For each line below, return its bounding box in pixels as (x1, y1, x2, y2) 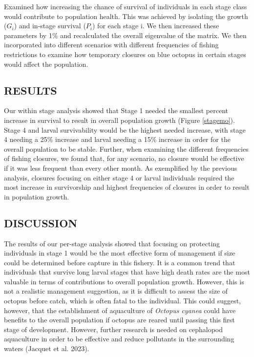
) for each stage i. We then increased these (92, 20, 219, 31)
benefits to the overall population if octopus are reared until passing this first (4, 315, 235, 325)
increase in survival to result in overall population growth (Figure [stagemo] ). (4, 115, 235, 125)
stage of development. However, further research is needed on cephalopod (4, 324, 223, 334)
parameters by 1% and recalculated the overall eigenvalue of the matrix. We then (4, 30, 247, 40)
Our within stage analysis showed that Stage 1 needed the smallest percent (4, 105, 229, 116)
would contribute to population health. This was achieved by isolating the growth (4, 11, 248, 21)
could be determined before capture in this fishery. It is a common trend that (4, 257, 235, 267)
